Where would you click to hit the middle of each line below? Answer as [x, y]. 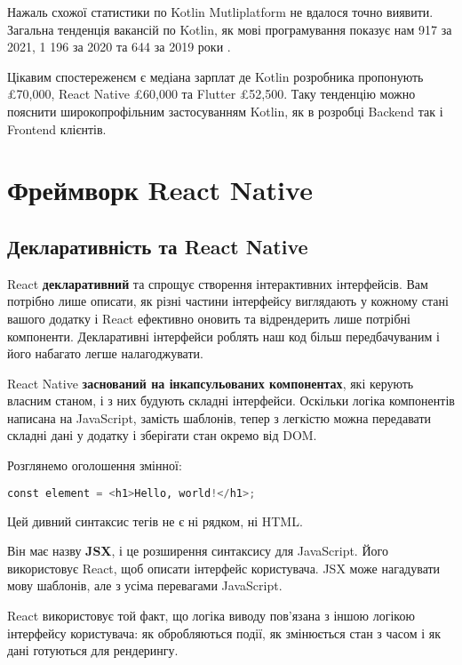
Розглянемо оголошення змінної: [95, 465]
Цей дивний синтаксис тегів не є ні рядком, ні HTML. [155, 521]
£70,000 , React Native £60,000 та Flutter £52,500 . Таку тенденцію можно [211, 94]
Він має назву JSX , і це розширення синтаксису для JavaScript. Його [198, 551]
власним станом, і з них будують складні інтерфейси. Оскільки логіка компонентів [231, 401]
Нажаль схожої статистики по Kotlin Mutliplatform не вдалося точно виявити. [220, 12]
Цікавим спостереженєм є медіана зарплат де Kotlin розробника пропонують [215, 76]
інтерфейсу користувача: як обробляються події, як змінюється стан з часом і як [224, 633]
